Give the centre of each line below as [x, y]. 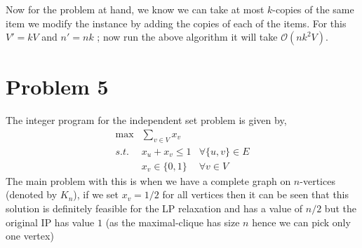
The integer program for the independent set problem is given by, [146, 120]
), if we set [96, 194]
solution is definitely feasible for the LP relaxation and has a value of [154, 208]
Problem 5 [57, 87]
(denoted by [32, 194]
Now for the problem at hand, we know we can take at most [135, 9]
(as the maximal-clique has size [173, 222]
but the [340, 208]
